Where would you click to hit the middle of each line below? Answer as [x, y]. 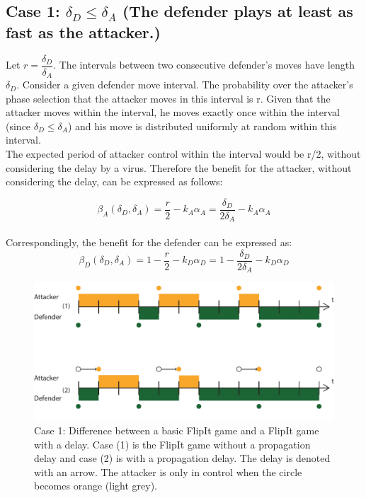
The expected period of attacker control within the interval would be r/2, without [183, 154]
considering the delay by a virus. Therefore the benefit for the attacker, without [179, 167]
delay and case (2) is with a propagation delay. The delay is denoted [182, 458]
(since [18, 126]
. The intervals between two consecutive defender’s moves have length [204, 65]
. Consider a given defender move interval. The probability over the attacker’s [185, 85]
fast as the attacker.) [83, 31]
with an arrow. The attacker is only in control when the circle [168, 471]
